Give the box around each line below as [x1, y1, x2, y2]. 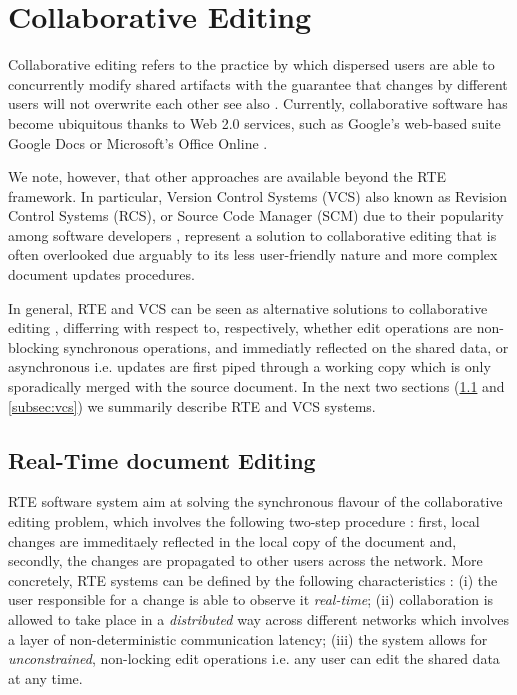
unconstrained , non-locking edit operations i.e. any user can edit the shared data [8, 648, 500, 669]
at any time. [8, 667, 83, 688]
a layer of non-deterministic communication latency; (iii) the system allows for [8, 628, 488, 649]
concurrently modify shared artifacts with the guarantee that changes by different [8, 73, 508, 94]
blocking [8, 336, 59, 357]
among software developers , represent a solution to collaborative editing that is [8, 224, 497, 245]
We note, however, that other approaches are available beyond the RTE [8, 166, 447, 187]
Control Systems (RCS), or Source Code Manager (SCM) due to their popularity [8, 205, 504, 226]
